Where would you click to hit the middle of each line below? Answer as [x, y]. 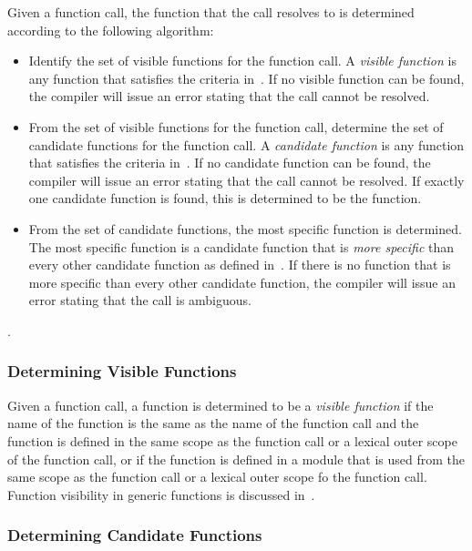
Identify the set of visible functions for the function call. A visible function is [242, 61]
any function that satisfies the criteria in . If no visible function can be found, [246, 78]
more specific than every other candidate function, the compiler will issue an [242, 282]
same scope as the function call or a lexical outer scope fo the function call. [217, 477]
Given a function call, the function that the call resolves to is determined [211, 12]
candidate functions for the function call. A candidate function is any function [246, 144]
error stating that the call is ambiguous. [140, 300]
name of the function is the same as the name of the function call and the [213, 423]
